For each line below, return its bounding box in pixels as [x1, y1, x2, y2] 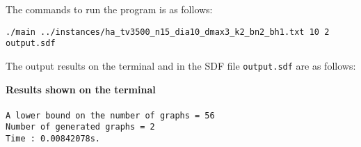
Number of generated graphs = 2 [6, 122, 155, 132]
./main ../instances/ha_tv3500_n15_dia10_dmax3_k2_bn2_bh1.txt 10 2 [6, 26, 330, 37]
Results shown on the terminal [6, 82, 156, 96]
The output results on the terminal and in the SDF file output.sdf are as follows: [6, 58, 356, 72]
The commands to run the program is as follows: [6, 2, 213, 16]
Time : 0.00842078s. [6, 134, 101, 144]
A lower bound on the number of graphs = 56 [6, 110, 215, 121]
